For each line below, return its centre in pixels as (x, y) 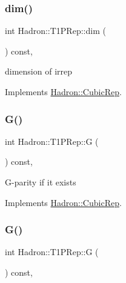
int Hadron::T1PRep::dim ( (55, 31)
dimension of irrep (39, 71)
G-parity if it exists (41, 182)
